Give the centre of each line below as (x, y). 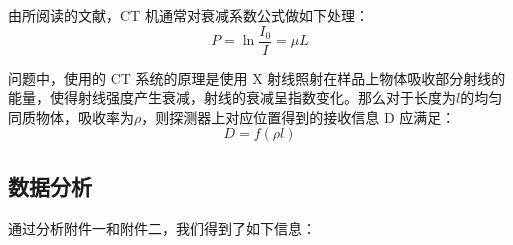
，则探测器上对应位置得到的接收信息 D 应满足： (298, 116)
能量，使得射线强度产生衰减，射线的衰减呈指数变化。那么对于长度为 (232, 97)
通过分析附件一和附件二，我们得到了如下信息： (162, 227)
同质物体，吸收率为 (71, 116)
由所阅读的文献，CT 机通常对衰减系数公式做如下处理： (188, 15)
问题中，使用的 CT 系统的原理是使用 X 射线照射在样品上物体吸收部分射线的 (257, 77)
